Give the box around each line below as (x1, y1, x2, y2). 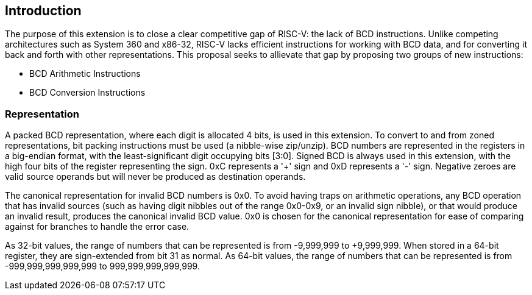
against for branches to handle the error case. (5, 221, 190, 232)
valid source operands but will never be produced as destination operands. (5, 171, 306, 182)
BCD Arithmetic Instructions (29, 68, 141, 79)
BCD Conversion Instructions (29, 87, 146, 98)
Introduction (5, 3, 82, 18)
